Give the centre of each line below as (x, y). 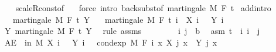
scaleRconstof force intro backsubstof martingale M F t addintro (143, 8)
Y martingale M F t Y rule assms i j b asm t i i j (132, 31)
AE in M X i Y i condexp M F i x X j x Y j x (111, 42)
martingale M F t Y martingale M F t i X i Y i (118, 19)
